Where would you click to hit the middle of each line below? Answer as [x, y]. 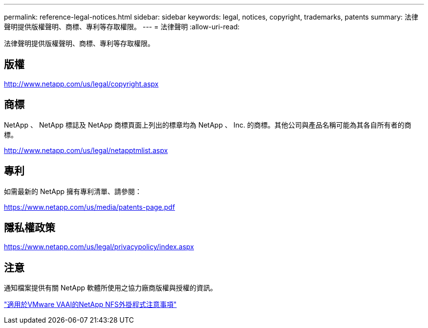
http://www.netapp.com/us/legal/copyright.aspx [81, 84]
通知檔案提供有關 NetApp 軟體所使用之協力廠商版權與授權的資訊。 [110, 288]
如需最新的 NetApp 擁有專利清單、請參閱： [73, 191]
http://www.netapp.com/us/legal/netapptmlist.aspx [86, 150]
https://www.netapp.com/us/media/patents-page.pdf [90, 207]
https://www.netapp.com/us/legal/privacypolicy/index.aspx [99, 247]
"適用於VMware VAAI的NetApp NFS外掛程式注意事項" [90, 305]
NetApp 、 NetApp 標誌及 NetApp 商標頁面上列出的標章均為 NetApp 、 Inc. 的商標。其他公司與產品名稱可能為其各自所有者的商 [208, 125]
